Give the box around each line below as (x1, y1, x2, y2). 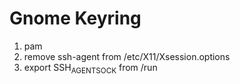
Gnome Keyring (9, 7, 142, 30)
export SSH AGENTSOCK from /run (23, 61, 158, 76)
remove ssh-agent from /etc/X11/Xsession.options (23, 50, 231, 62)
